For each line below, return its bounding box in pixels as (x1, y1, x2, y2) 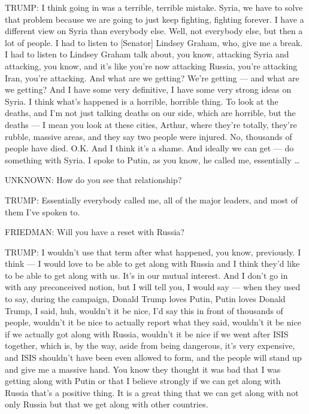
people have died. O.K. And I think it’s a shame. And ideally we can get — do (5, 142, 294, 154)
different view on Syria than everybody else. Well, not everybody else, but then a (5, 25, 303, 37)
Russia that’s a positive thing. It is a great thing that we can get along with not (5, 386, 299, 398)
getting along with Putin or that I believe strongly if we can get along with (5, 375, 281, 387)
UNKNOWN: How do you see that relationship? (5, 173, 182, 186)
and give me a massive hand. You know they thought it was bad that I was (5, 363, 281, 375)
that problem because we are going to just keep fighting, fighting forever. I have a (5, 13, 304, 25)
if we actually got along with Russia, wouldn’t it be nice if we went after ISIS (5, 327, 289, 340)
